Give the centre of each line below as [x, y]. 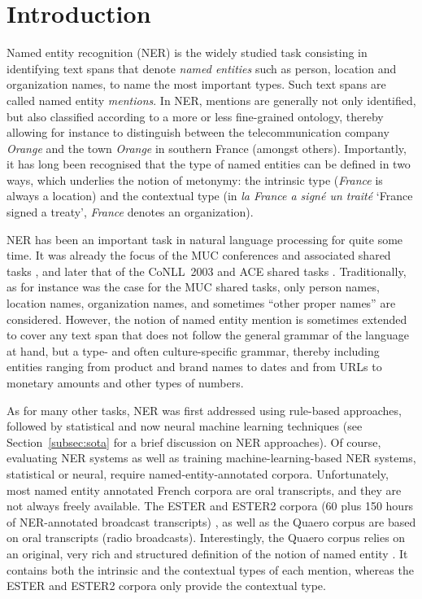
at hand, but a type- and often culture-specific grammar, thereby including [193, 350]
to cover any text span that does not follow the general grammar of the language [208, 335]
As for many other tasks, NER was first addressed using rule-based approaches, [204, 410]
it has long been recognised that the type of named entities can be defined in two [209, 164]
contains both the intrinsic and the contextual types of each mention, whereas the [210, 569]
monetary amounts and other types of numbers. [125, 383]
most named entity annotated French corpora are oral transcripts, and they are [204, 490]
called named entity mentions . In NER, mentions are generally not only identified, [211, 100]
